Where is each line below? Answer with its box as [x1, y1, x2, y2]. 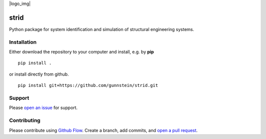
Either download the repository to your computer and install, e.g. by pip [9, 49, 154, 55]
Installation [9, 38, 37, 45]
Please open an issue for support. [9, 105, 78, 111]
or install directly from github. [9, 71, 69, 77]
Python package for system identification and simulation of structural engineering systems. [9, 26, 195, 32]
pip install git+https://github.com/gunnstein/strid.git [18, 83, 159, 88]
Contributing [9, 117, 40, 124]
